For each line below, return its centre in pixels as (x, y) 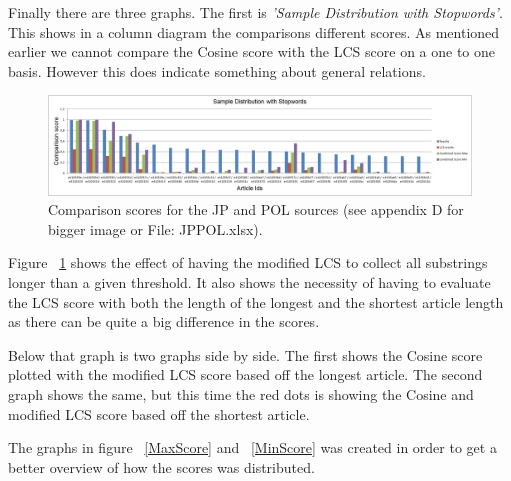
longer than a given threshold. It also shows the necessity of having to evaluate (249, 281)
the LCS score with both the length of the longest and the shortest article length (256, 301)
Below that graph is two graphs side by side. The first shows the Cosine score (245, 354)
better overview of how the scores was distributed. (161, 466)
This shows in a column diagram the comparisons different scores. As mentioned (254, 31)
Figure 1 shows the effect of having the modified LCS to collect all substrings (248, 262)
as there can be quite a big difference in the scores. (164, 321)
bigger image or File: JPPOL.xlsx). (155, 228)
